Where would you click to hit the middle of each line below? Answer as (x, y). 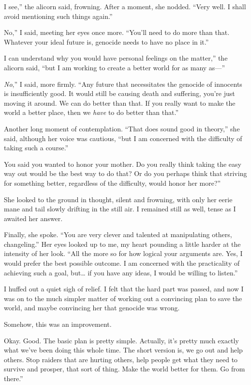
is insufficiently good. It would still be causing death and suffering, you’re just (119, 93)
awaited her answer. (33, 218)
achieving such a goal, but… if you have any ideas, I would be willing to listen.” (121, 272)
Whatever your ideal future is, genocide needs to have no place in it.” (106, 41)
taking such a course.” (36, 148)
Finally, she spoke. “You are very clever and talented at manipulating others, (118, 234)
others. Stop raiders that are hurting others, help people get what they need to (121, 359)
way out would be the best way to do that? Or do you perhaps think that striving (125, 173)
